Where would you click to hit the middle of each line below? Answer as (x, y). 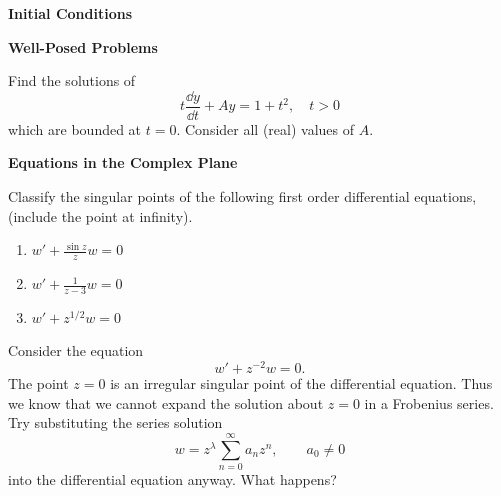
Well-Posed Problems (83, 46)
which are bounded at (75, 128)
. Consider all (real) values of (265, 128)
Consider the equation (76, 350)
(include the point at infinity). (100, 215)
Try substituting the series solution (115, 422)
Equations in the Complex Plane (123, 162)
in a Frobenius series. (429, 402)
